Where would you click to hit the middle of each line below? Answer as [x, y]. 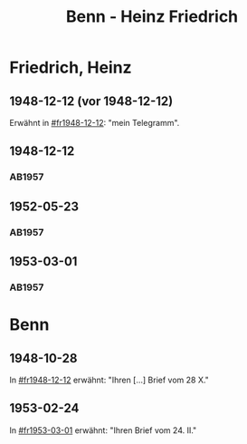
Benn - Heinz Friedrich [152, 17]
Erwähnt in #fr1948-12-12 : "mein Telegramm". [95, 123]
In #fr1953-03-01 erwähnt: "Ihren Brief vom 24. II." [103, 430]
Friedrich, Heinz [71, 68]
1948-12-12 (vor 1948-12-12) [91, 101]
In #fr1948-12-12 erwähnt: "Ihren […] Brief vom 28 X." [109, 380]
